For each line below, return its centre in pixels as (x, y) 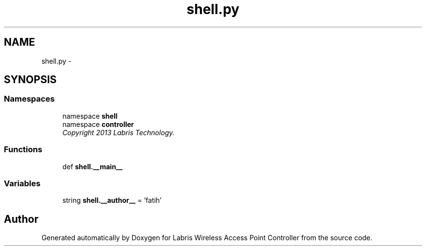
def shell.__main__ (92, 166)
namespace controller (98, 124)
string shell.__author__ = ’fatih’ (112, 200)
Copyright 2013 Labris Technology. (118, 132)
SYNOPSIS (30, 80)
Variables (22, 183)
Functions (23, 150)
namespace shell (90, 116)
